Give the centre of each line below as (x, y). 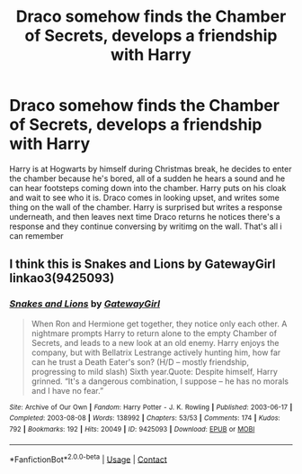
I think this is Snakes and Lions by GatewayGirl (142, 264)
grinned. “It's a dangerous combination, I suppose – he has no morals (160, 381)
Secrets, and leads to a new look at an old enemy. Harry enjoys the (155, 342)
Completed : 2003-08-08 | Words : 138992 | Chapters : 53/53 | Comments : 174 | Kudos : (145, 418)
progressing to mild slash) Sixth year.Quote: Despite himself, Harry (155, 371)
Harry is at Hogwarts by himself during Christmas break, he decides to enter (151, 169)
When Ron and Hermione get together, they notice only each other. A (159, 324)
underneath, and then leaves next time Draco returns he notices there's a (145, 216)
